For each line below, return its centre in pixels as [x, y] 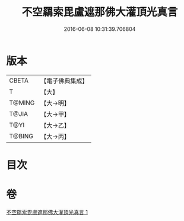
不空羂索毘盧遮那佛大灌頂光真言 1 [47, 212]
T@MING [22, 103]
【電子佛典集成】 [64, 81]
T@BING [21, 136]
